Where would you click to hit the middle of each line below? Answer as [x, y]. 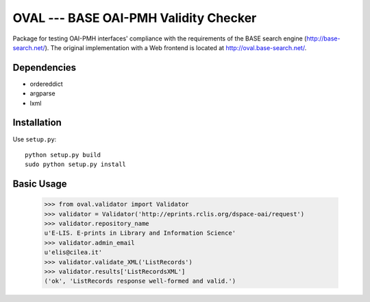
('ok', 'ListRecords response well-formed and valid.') [140, 281]
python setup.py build [63, 155]
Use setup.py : [35, 139]
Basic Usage [40, 184]
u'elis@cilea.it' [73, 253]
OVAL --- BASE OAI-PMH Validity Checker [135, 18]
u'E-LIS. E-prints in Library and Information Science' [140, 233]
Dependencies [45, 68]
